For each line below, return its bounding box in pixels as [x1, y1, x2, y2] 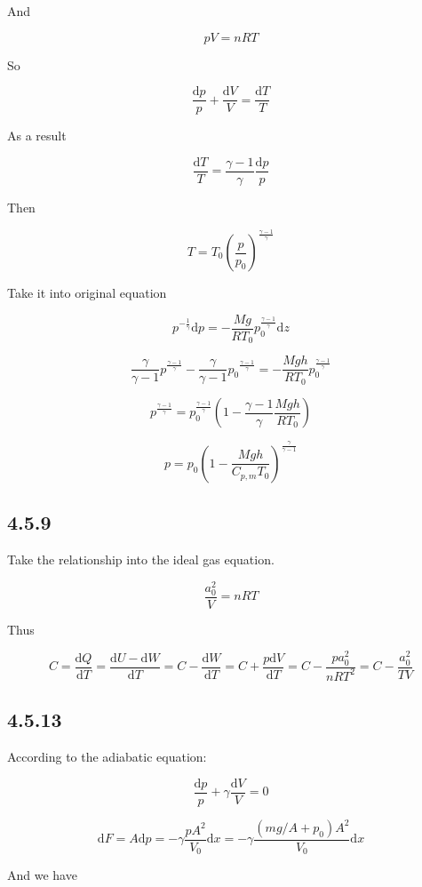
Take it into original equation [7, 284, 167, 302]
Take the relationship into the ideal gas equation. [7, 549, 275, 568]
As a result [7, 126, 67, 145]
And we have [7, 866, 77, 884]
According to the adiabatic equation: [7, 747, 207, 766]
